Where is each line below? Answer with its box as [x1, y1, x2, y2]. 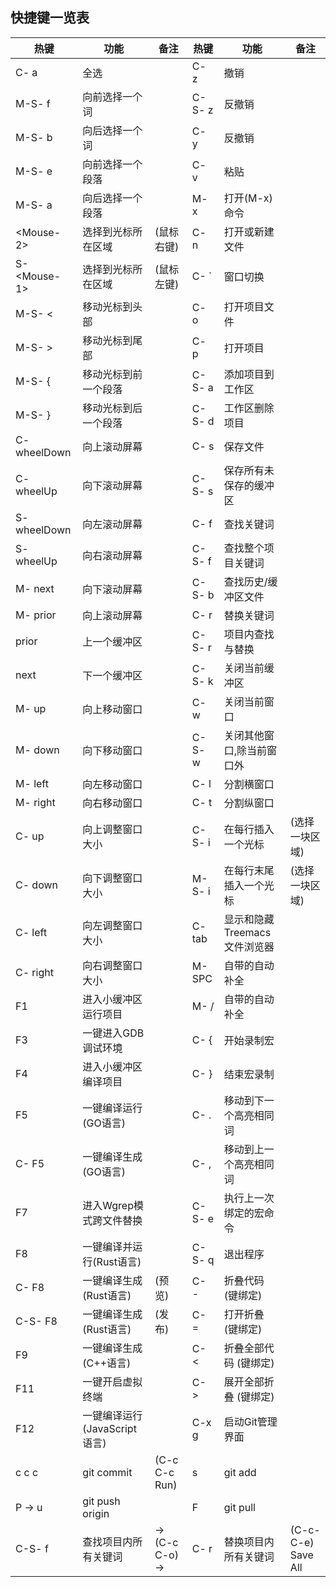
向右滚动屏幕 [82, 548, 143, 562]
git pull [223, 1500, 256, 1514]
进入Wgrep [82, 1198, 134, 1212]
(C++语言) [82, 1356, 132, 1370]
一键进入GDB [82, 1026, 145, 1040]
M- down [15, 743, 60, 757]
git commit [82, 1465, 133, 1479]
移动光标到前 [82, 367, 143, 381]
